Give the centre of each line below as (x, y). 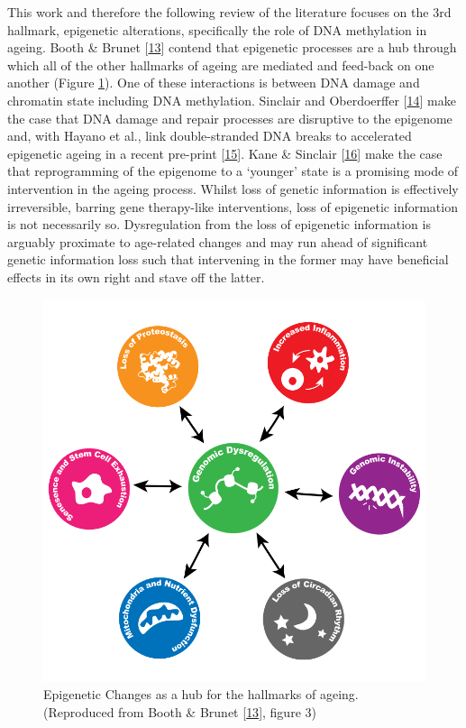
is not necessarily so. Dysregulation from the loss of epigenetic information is (219, 224)
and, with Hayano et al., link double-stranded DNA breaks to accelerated (210, 136)
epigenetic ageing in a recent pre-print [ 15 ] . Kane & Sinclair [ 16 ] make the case (225, 153)
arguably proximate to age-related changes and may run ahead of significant (218, 241)
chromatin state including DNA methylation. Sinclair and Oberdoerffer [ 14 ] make (232, 100)
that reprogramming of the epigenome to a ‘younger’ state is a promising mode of (233, 171)
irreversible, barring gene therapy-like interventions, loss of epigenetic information (233, 206)
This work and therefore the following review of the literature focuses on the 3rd (229, 12)
